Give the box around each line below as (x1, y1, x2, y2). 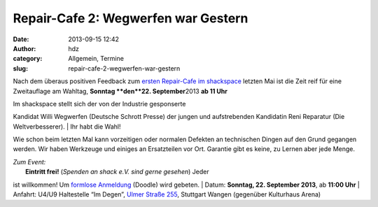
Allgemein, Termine (68, 55, 124, 63)
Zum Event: (13, 157, 46, 166)
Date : (13, 35, 29, 43)
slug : (13, 64, 28, 73)
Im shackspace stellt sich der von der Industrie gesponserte (13, 99, 186, 108)
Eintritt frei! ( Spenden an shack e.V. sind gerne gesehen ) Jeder (25, 168, 209, 176)
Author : (13, 44, 36, 52)
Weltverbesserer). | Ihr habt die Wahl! (13, 122, 121, 131)
